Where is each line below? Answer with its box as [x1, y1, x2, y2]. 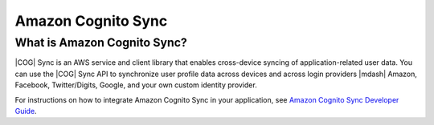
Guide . [14, 106, 37, 115]
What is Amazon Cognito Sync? [14, 35, 188, 50]
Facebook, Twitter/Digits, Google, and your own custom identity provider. [14, 80, 257, 90]
